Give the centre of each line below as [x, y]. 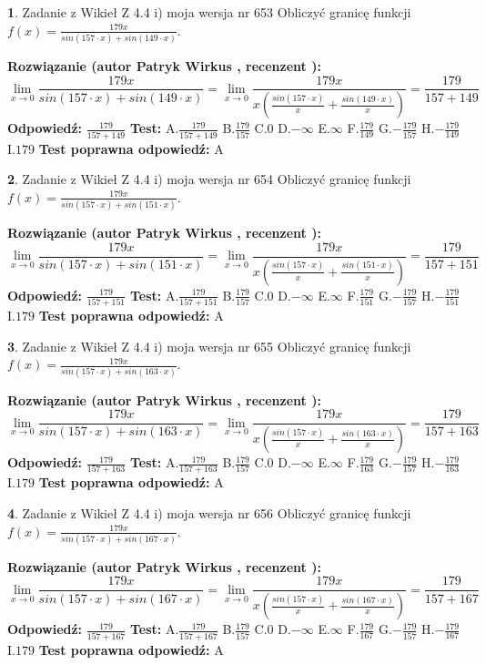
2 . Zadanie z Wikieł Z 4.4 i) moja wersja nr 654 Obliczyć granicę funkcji [209, 179]
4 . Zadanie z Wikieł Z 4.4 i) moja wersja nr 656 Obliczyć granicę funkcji [209, 512]
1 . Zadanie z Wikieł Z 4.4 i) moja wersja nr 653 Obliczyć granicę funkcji [209, 12]
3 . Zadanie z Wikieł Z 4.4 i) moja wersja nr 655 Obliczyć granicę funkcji [209, 346]
